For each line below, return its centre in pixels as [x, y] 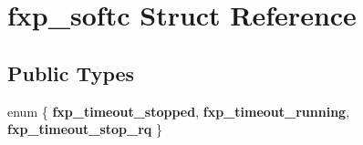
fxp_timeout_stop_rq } [85, 129]
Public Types [71, 72]
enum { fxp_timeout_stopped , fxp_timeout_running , [179, 111]
